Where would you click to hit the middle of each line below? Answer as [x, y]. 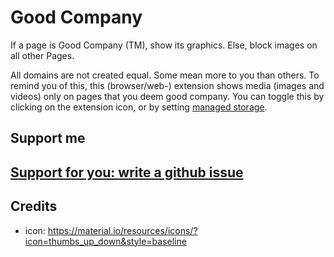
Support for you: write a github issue [127, 172]
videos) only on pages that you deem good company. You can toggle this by [167, 96]
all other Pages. [42, 55]
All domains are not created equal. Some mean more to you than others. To [165, 75]
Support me [48, 138]
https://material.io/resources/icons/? [122, 230]
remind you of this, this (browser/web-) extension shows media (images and [167, 85]
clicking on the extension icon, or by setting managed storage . [139, 107]
